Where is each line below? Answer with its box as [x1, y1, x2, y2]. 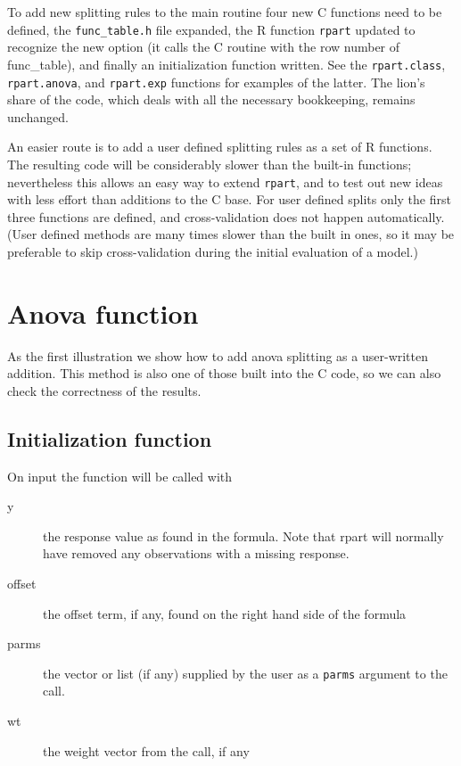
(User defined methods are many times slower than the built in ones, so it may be [7, 225, 455, 243]
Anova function [7, 294, 199, 331]
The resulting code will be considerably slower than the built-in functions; [7, 154, 412, 173]
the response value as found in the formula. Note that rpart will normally [43, 526, 444, 545]
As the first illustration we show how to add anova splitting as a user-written [7, 346, 429, 365]
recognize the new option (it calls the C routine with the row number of [7, 37, 400, 56]
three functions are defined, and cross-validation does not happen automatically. [7, 207, 445, 226]
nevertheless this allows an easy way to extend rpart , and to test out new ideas [7, 172, 443, 191]
